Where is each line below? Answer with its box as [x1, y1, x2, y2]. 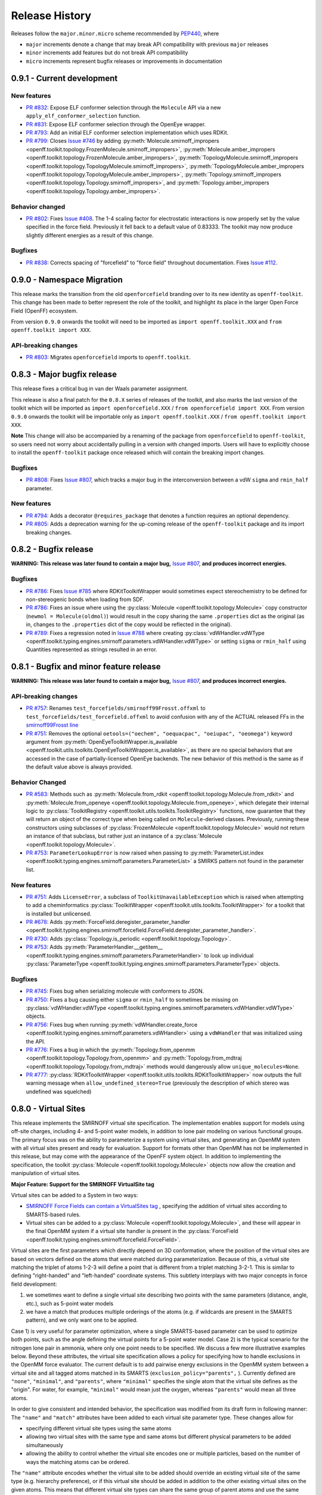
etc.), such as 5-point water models [26, 1299, 113, 1307]
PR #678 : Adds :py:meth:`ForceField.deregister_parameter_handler [26, 919, 190, 926]
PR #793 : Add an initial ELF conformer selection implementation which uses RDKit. [26, 129, 229, 136]
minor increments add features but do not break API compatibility [26, 49, 188, 56]
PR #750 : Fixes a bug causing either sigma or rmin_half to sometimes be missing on [26, 996, 239, 1003]
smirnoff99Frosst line [26, 721, 79, 729]
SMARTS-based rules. [26, 1211, 80, 1218]
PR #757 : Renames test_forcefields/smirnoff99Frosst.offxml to [26, 704, 206, 712]
